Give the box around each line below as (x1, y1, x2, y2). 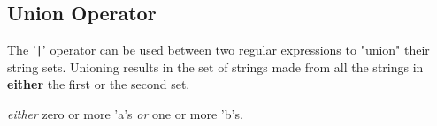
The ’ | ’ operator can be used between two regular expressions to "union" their (7, 41, 430, 59)
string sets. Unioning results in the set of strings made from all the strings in (7, 57, 424, 76)
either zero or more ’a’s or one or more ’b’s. (7, 105, 243, 123)
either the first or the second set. (7, 75, 190, 93)
